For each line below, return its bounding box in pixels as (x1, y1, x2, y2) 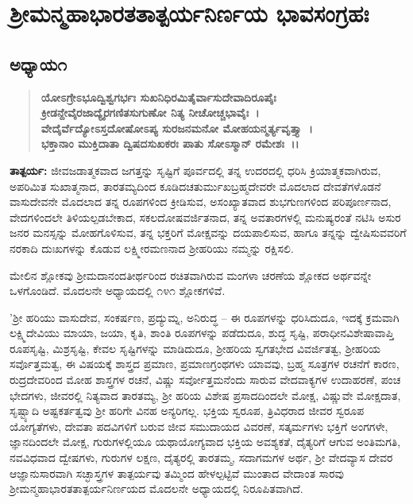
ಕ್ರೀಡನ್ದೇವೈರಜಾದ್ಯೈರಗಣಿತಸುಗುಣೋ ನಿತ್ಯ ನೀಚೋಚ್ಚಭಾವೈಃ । (41, 104, 260, 121)
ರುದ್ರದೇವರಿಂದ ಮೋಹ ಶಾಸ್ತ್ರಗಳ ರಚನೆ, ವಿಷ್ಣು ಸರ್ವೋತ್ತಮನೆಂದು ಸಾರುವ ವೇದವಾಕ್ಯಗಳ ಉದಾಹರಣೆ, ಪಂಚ (10, 371, 401, 388)
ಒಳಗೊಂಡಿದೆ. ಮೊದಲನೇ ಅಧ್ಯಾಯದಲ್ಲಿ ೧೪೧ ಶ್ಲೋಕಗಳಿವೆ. (10, 282, 226, 299)
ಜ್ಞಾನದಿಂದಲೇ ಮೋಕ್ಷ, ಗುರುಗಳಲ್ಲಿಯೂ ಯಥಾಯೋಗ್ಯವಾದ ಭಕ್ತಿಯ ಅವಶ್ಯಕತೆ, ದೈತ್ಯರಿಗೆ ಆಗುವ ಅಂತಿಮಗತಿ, (10, 433, 401, 450)
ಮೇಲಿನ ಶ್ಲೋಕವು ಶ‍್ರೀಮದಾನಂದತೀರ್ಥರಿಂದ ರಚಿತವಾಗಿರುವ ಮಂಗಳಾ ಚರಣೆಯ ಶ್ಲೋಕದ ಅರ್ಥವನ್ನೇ (10, 266, 372, 283)
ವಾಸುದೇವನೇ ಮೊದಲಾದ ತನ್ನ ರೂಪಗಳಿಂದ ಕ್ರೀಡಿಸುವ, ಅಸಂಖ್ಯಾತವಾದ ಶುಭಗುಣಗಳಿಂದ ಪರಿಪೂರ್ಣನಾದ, (10, 193, 392, 210)
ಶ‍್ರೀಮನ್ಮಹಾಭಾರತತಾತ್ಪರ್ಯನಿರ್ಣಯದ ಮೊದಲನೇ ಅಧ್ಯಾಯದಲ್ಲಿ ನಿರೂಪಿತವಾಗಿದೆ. (10, 480, 303, 497)
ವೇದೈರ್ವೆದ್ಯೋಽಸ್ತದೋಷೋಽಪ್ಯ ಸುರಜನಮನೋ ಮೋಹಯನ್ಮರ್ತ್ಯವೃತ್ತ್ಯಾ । (41, 119, 313, 136)
